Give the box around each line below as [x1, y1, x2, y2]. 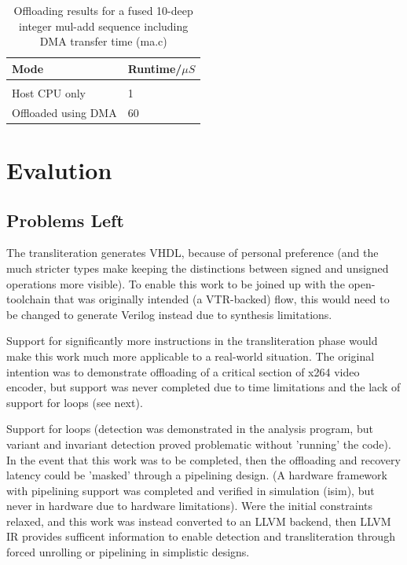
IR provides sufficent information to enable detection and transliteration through [6, 528, 395, 545]
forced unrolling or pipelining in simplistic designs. [6, 544, 250, 560]
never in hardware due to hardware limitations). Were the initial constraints [6, 497, 373, 514]
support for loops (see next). [6, 394, 143, 410]
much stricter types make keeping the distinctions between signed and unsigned [6, 259, 389, 276]
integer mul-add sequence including [19, 17, 189, 34]
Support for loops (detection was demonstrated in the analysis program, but [6, 420, 373, 437]
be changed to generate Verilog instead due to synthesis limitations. [6, 306, 332, 322]
